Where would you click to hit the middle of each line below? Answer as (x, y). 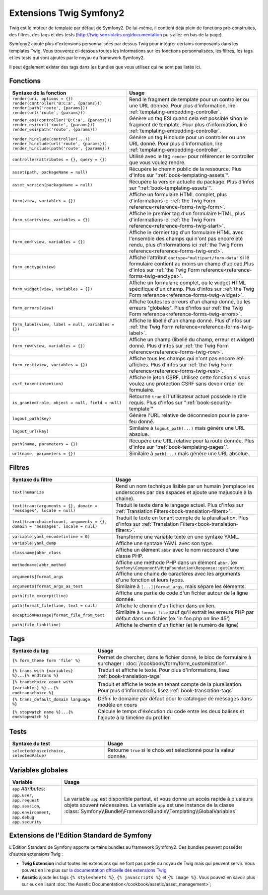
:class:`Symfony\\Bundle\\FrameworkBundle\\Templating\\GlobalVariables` (150, 811)
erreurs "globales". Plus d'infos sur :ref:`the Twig (186, 308)
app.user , (23, 795)
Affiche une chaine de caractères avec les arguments (178, 573)
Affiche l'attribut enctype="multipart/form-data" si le (189, 257)
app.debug (23, 817)
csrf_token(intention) (38, 383)
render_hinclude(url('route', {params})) (60, 143)
